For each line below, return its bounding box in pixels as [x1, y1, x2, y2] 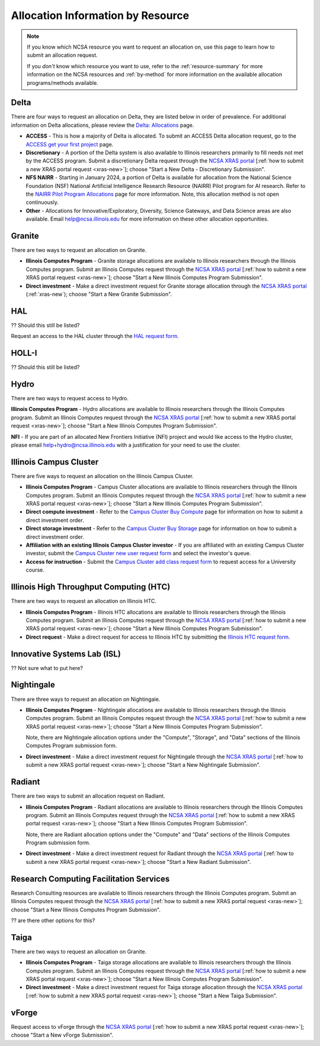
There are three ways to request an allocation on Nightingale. [11, 696, 161, 703]
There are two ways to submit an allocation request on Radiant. [11, 792, 165, 800]
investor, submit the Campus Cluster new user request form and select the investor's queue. [25, 550, 251, 557]
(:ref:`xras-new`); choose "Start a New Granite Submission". [25, 291, 172, 298]
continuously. [25, 199, 59, 206]
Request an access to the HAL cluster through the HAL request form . [11, 333, 179, 340]
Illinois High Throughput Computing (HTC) [11, 582, 171, 592]
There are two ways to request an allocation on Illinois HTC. [11, 598, 157, 605]
